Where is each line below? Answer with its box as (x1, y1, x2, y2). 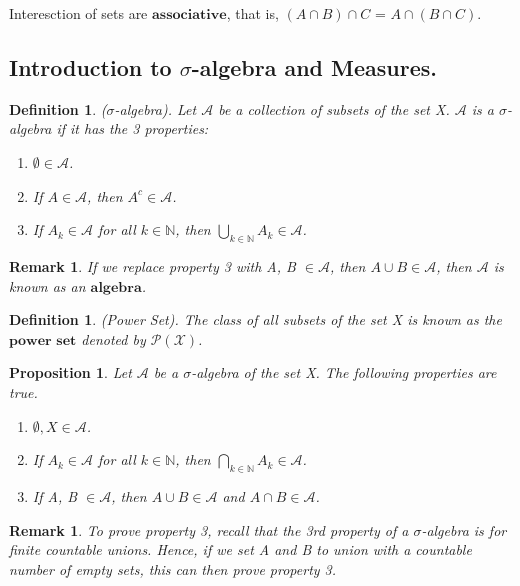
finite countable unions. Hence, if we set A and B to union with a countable (9, 539, 472, 560)
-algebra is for (421, 519, 507, 540)
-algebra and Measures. (191, 51, 438, 82)
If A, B (32, 485, 78, 506)
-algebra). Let (114, 98, 197, 119)
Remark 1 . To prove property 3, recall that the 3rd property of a (9, 519, 409, 540)
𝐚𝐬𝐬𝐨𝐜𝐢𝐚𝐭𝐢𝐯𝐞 (152, 8, 227, 22)
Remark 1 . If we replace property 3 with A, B (9, 255, 296, 276)
